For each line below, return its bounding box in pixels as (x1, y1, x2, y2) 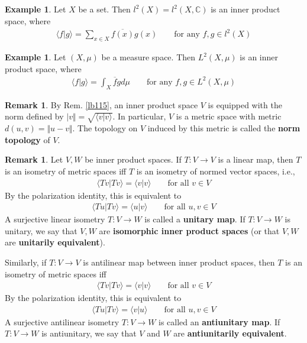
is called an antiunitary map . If (159, 315, 280, 328)
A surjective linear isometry (5, 213, 105, 225)
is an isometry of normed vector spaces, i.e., (136, 164, 295, 177)
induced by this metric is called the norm (147, 122, 300, 134)
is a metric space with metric (176, 110, 282, 122)
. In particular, (112, 110, 166, 122)
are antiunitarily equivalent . (173, 327, 287, 339)
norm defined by (5, 110, 64, 122)
